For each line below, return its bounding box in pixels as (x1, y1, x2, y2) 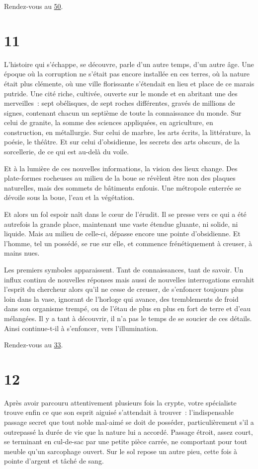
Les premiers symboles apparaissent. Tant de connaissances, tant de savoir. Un (4, 265, 244, 274)
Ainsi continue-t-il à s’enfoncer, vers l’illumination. (4, 323, 158, 333)
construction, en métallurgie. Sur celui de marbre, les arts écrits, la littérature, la (4, 127, 251, 137)
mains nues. (4, 248, 40, 258)
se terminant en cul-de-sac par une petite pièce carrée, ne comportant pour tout (4, 436, 248, 447)
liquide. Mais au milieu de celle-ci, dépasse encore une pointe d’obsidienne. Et (4, 228, 241, 239)
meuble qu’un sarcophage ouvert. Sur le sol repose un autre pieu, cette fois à (4, 446, 238, 456)
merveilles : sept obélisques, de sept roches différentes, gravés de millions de (4, 98, 235, 108)
